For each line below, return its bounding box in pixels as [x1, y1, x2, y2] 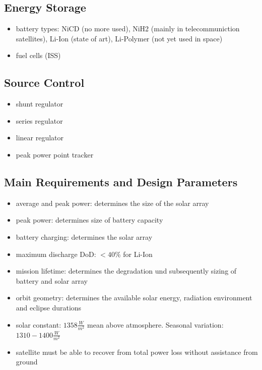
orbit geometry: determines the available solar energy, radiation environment [16, 292, 252, 303]
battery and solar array [16, 275, 88, 286]
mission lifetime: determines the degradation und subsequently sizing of [16, 266, 237, 276]
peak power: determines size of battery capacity [16, 215, 163, 225]
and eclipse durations [16, 302, 82, 312]
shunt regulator [16, 98, 63, 109]
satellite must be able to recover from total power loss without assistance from [16, 346, 258, 357]
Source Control [4, 75, 85, 90]
